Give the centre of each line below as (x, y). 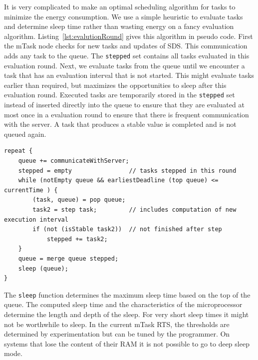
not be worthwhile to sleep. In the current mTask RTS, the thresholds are (117, 324)
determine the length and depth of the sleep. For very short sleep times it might (127, 314)
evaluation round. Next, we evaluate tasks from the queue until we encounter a (125, 65)
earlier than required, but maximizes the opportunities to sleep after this (115, 85)
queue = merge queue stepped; (68, 258)
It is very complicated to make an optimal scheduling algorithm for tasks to (120, 6)
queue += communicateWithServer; (74, 161)
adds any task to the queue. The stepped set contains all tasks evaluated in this (127, 55)
